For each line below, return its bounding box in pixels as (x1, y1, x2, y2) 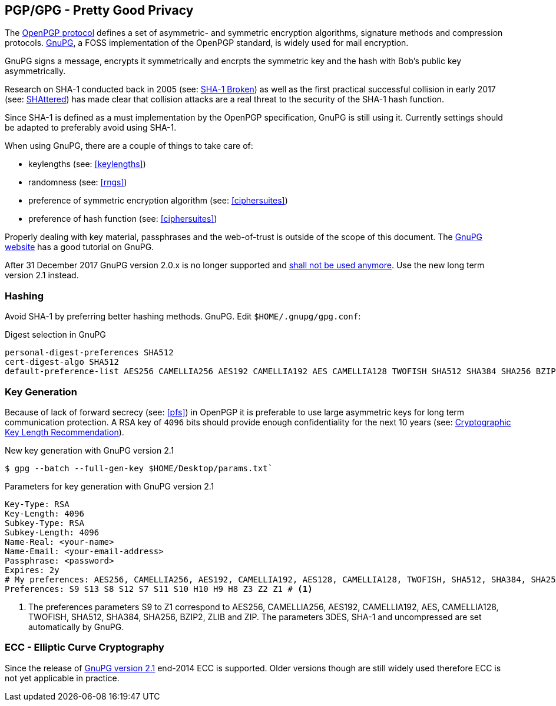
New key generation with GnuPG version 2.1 (5, 445, 174, 455)
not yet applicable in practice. (5, 672, 120, 683)
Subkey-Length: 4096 (5, 527, 100, 537)
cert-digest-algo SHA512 (5, 357, 119, 367)
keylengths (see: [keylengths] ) (28, 159, 146, 169)
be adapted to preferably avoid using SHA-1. (5, 122, 177, 133)
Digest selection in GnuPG (5, 329, 106, 340)
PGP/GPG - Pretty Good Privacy (5, 3, 194, 18)
